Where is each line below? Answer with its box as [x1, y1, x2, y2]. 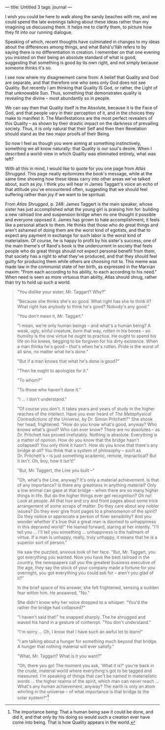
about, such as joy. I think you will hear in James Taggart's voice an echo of [5, 181, 159, 187]
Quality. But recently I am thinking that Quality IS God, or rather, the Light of [5, 85, 158, 90]
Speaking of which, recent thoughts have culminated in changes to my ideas [5, 39, 160, 45]
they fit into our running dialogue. [5, 29, 73, 35]
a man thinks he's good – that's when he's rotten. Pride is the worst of [17, 344, 159, 349]
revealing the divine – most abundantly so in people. [5, 95, 110, 101]
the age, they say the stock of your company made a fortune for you [17, 565, 156, 570]
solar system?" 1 [17, 694, 49, 701]
